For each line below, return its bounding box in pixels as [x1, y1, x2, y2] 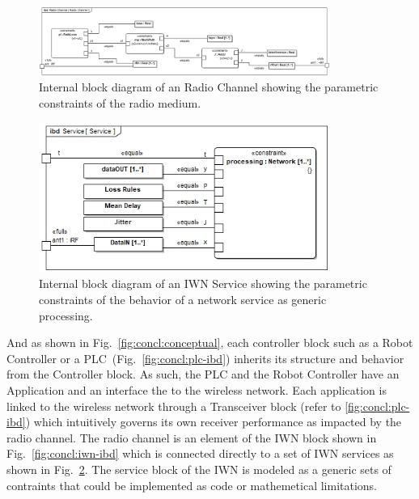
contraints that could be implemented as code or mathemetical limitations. [6, 476, 378, 493]
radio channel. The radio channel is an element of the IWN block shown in [6, 429, 377, 446]
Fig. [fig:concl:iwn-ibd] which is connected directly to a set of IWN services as [6, 445, 394, 462]
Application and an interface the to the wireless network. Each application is [6, 382, 387, 399]
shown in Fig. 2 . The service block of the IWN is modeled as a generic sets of [6, 461, 391, 477]
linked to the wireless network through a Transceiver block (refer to [6, 397, 341, 414]
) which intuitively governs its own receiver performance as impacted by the [25, 413, 402, 430]
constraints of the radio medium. [39, 95, 201, 112]
